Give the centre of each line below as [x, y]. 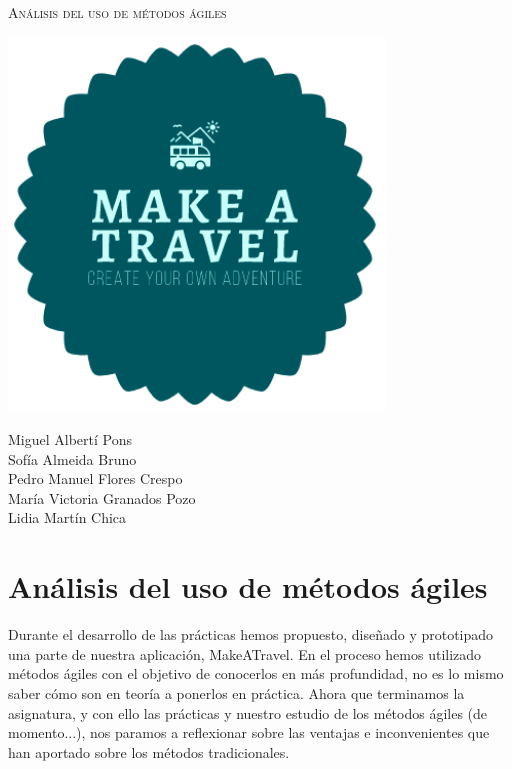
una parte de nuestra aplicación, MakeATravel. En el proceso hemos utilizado [245, 653]
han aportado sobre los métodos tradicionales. [149, 751]
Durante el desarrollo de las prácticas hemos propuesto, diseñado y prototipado [251, 634]
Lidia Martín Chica [67, 517]
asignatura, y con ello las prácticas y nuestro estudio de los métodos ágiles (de [248, 712]
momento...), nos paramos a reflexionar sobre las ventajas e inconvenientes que [249, 732]
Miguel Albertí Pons [70, 439]
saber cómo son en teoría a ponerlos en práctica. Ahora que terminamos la [236, 692]
